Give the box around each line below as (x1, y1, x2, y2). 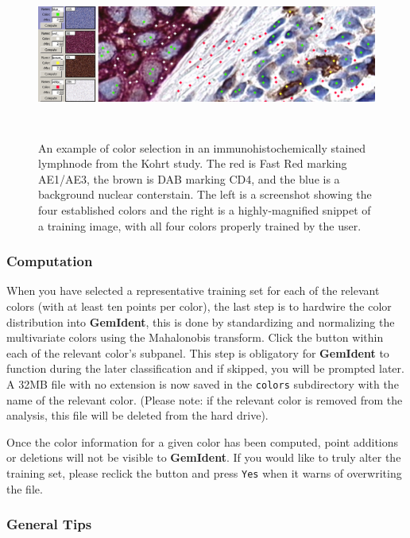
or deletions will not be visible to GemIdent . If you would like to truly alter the (6, 449, 401, 466)
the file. (6, 480, 43, 497)
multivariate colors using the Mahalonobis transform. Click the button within (6, 329, 384, 346)
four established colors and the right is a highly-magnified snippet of (38, 201, 371, 218)
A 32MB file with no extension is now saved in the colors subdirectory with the (6, 375, 399, 392)
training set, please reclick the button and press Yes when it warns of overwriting (6, 464, 402, 481)
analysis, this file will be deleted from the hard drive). (6, 407, 269, 424)
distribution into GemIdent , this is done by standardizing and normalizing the (6, 313, 395, 330)
